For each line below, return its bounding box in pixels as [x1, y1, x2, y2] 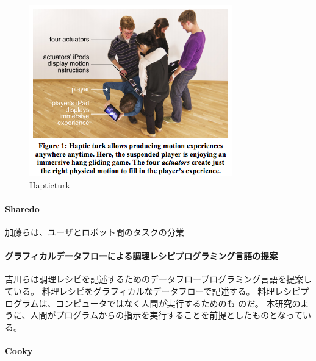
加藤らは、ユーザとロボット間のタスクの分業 [5, 225, 184, 238]
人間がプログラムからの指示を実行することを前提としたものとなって [30, 309, 303, 321]
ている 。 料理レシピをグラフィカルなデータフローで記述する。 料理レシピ [5, 284, 301, 297]
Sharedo [5, 202, 40, 215]
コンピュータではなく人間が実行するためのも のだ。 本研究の [56, 296, 301, 309]
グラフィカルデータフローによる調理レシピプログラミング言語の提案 [5, 249, 278, 262]
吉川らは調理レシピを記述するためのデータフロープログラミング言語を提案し [5, 273, 312, 285]
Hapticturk [29, 178, 70, 191]
